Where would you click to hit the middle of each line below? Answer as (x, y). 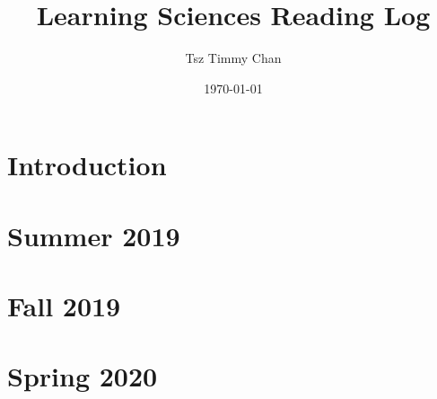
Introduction (87, 165)
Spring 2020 (83, 376)
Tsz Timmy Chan (233, 58)
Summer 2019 (94, 235)
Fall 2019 (64, 306)
